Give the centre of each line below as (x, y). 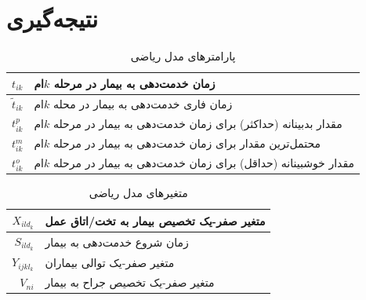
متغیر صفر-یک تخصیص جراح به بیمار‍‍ (130, 282)
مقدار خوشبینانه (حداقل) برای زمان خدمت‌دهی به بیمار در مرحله (204, 163)
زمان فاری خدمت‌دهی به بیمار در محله (143, 103)
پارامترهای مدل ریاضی (183, 56)
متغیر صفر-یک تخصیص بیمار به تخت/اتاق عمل (155, 220)
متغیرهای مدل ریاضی (138, 193)
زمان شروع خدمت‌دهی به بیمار (117, 241)
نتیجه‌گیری (52, 18)
